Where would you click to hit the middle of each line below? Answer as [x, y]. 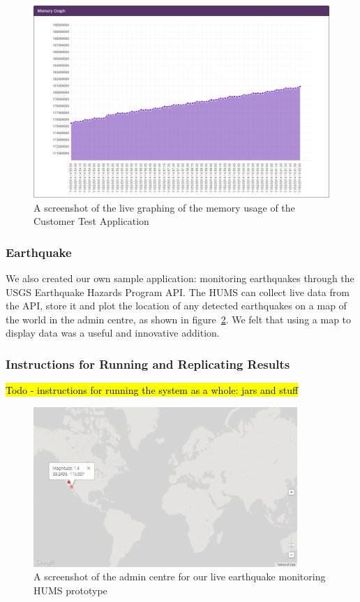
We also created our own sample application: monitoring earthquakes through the [180, 278]
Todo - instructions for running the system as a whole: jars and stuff [152, 390]
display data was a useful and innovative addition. [113, 333]
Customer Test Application [91, 221]
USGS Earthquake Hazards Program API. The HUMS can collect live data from [178, 292]
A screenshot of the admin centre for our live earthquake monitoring [180, 577]
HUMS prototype [70, 590]
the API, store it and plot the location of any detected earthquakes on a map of [176, 306]
